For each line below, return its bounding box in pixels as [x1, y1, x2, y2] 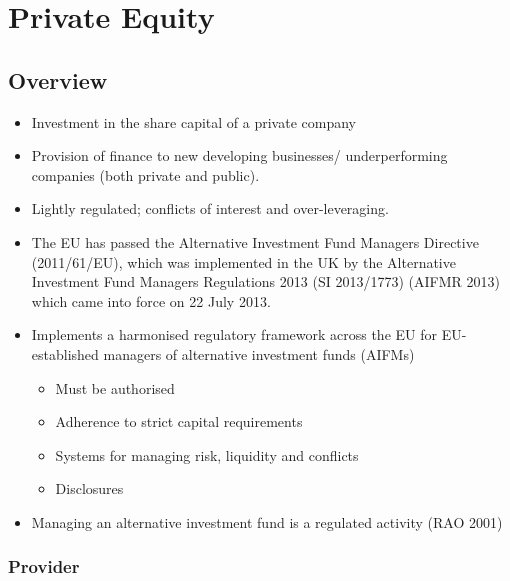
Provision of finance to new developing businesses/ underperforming [31, 145, 448, 166]
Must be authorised [55, 377, 175, 398]
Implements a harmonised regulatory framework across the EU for [31, 324, 437, 345]
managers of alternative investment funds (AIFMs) [103, 343, 415, 364]
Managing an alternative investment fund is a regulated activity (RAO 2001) [31, 511, 503, 532]
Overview [8, 64, 108, 95]
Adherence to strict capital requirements [55, 411, 303, 432]
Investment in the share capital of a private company [31, 111, 356, 132]
